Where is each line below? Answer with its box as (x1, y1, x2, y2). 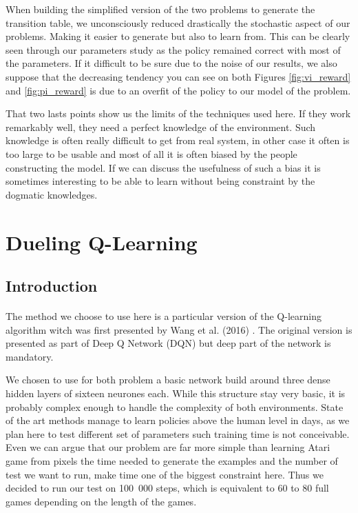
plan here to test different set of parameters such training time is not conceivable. (6, 426, 350, 441)
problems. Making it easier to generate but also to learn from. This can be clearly (6, 29, 350, 43)
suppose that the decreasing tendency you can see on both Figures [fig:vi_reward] (6, 69, 351, 83)
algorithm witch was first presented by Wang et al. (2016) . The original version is (6, 322, 352, 336)
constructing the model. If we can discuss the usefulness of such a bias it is (6, 160, 321, 174)
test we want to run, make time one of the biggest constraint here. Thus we (6, 467, 324, 481)
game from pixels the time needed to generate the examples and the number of (6, 454, 338, 467)
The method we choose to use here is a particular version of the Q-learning (6, 309, 322, 323)
